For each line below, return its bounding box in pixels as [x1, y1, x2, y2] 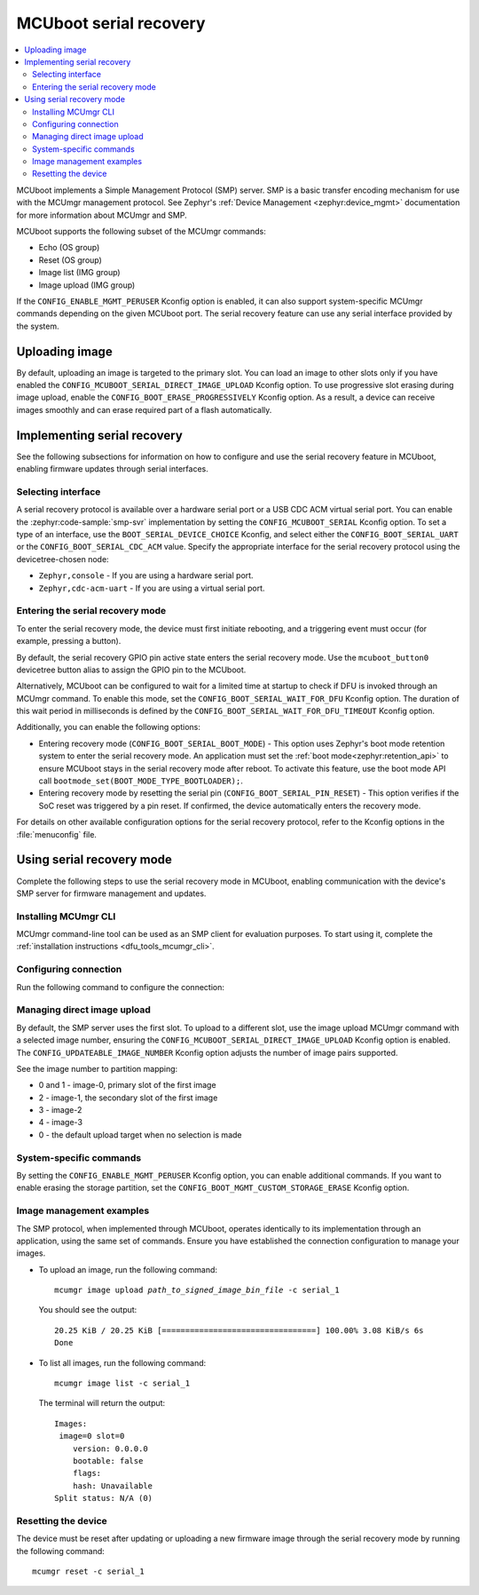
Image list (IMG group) [38, 267, 121, 278]
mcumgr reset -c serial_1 [32, 1567, 145, 1576]
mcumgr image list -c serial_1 [54, 1378, 191, 1389]
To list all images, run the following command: [38, 1357, 207, 1368]
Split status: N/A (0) [54, 1493, 153, 1504]
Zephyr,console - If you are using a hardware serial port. [38, 570, 254, 581]
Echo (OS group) [38, 242, 100, 253]
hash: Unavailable [72, 1480, 153, 1491]
